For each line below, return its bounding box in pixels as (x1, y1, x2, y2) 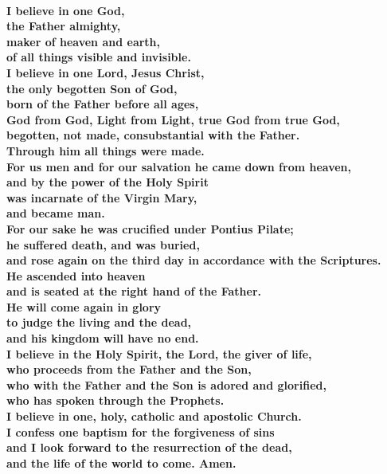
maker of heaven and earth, (6, 33, 161, 49)
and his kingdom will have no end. (6, 330, 199, 347)
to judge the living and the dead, (6, 314, 192, 331)
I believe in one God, (6, 2, 125, 18)
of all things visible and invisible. (6, 49, 191, 65)
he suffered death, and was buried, (6, 236, 200, 253)
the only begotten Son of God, (6, 80, 178, 96)
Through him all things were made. (6, 142, 205, 159)
